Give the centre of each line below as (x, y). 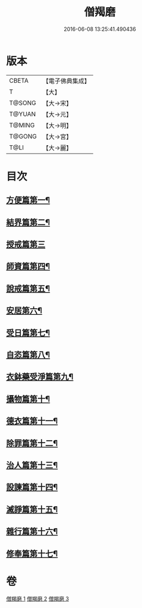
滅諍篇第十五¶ (32, 509)
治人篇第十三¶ (32, 465)
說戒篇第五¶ (28, 288)
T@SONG (23, 103)
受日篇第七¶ (28, 333)
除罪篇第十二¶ (32, 443)
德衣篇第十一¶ (32, 421)
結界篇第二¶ (28, 222)
